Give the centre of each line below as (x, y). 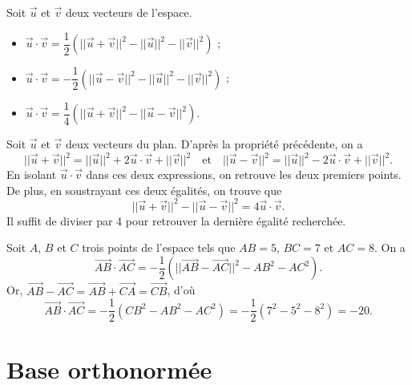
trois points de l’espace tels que (159, 247)
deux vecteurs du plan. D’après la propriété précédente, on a (214, 144)
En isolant (32, 174)
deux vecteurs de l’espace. (129, 12)
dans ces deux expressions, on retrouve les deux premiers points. (244, 174)
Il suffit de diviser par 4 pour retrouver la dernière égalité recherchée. (176, 220)
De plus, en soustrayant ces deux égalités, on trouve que (144, 190)
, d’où (181, 290)
